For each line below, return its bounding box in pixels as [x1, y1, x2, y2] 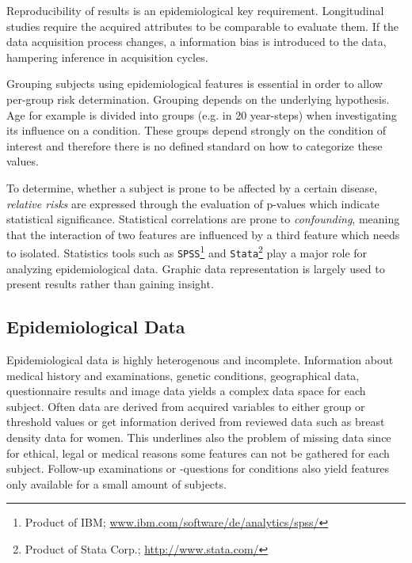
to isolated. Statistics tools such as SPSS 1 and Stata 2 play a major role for [6, 242, 368, 261]
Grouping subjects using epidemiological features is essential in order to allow [6, 75, 383, 92]
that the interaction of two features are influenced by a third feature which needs [6, 226, 400, 242]
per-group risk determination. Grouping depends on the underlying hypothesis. [6, 90, 390, 107]
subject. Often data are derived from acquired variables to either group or [6, 398, 365, 414]
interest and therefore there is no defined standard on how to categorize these [6, 137, 383, 154]
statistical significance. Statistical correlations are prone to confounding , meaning [6, 211, 400, 227]
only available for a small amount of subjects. [6, 475, 227, 492]
